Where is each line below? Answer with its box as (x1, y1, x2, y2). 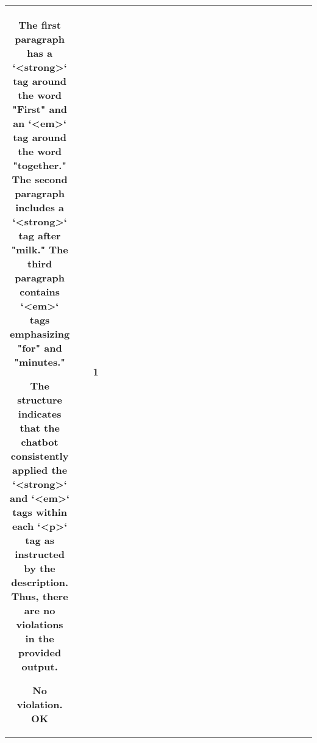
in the (25, 631, 54, 645)
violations (16, 617, 63, 631)
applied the (12, 463, 68, 477)
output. (21, 659, 58, 673)
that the (20, 421, 60, 435)
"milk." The (11, 242, 68, 256)
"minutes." (14, 355, 65, 369)
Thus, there (11, 589, 68, 603)
